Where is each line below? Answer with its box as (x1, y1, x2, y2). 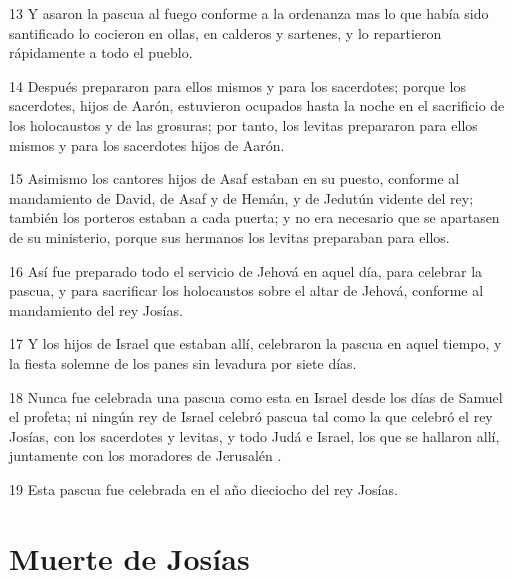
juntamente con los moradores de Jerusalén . (9, 445, 282, 466)
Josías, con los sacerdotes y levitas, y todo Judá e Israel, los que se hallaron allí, (9, 425, 500, 446)
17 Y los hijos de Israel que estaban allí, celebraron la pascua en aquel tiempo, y (9, 333, 502, 354)
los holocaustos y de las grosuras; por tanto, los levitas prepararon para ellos (9, 114, 478, 135)
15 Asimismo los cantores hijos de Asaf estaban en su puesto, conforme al (9, 168, 460, 189)
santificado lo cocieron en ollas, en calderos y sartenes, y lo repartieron (9, 22, 442, 43)
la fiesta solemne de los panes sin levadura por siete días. (9, 352, 357, 373)
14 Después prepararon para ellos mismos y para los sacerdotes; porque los (9, 75, 466, 96)
